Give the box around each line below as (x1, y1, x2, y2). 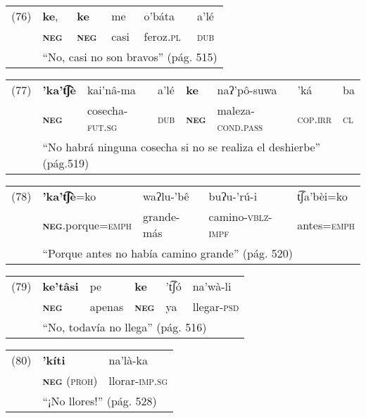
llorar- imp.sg (108, 372, 168, 388)
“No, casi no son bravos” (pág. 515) (42, 49, 217, 65)
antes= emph (297, 216, 355, 233)
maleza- (217, 102, 255, 118)
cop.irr (297, 110, 332, 127)
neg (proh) (42, 372, 98, 388)
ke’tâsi (42, 278, 79, 294)
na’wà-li (192, 278, 232, 294)
